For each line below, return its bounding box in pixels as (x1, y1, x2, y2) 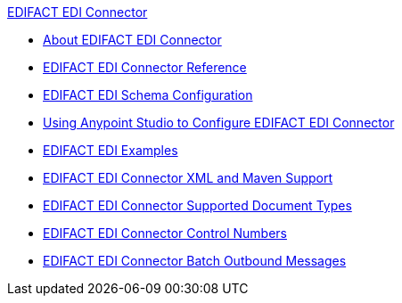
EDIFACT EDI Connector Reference (43, 60, 247, 75)
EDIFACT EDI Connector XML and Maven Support (43, 170, 333, 185)
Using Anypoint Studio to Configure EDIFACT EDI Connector (43, 115, 395, 130)
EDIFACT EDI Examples (43, 143, 178, 158)
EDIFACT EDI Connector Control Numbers (43, 225, 287, 241)
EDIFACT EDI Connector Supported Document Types (43, 198, 352, 213)
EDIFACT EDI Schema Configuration (43, 87, 253, 102)
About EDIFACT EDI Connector (43, 32, 222, 47)
